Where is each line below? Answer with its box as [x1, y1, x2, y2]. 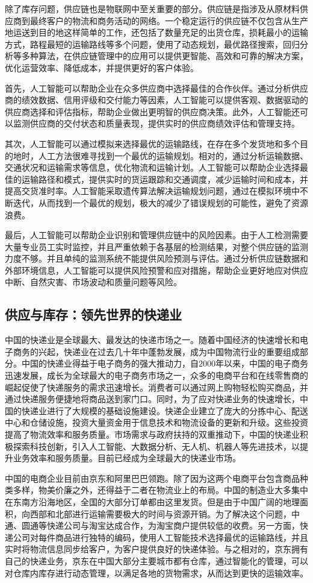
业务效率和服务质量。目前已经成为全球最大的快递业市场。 [13, 452, 241, 464]
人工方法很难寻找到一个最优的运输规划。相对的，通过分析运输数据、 [38, 149, 308, 162]
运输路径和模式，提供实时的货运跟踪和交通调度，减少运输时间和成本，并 [21, 172, 308, 185]
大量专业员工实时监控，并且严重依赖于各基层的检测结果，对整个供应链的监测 [5, 240, 308, 253]
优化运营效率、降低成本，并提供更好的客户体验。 [5, 61, 199, 74]
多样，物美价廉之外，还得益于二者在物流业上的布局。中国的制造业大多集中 [13, 484, 308, 496]
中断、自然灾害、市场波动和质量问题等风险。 [5, 276, 182, 288]
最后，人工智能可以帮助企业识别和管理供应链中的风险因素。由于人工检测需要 [5, 228, 308, 241]
